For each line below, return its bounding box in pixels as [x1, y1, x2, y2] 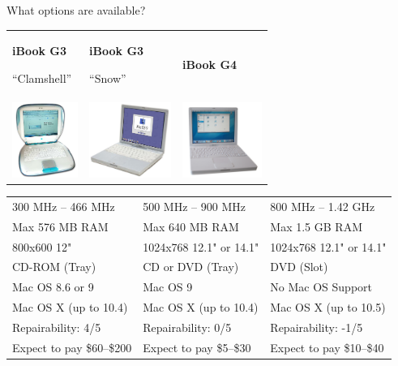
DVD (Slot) [270, 258, 328, 275]
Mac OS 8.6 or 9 [12, 278, 94, 295]
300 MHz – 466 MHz [12, 197, 115, 214]
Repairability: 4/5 [12, 319, 101, 336]
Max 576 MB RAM [12, 217, 109, 235]
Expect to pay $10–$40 [270, 338, 384, 355]
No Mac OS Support [270, 278, 373, 295]
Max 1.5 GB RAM [270, 217, 362, 235]
